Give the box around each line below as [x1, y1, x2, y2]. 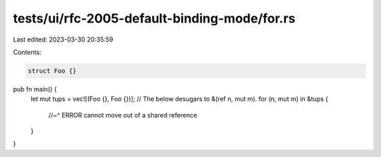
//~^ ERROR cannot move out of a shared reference [48, 111, 198, 119]
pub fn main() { [13, 84, 57, 93]
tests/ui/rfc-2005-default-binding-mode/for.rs [13, 11, 296, 26]
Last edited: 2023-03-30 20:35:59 [13, 35, 114, 44]
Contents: [13, 48, 42, 56]
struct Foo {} [28, 67, 77, 75]
